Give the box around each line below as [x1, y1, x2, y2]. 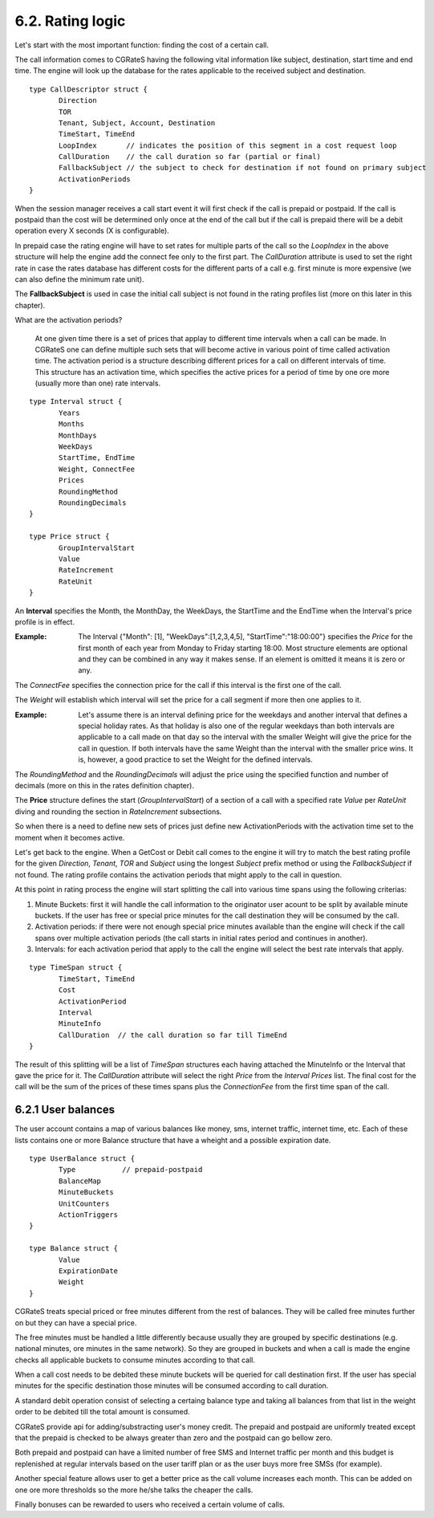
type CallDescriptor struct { [29, 84, 148, 94]
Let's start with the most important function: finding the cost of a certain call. [14, 40, 269, 50]
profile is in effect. [14, 617, 75, 626]
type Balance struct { [29, 1244, 119, 1253]
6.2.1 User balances [14, 1103, 116, 1117]
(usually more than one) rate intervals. [34, 378, 160, 389]
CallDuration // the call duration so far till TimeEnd [59, 1030, 288, 1040]
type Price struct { [29, 532, 110, 541]
